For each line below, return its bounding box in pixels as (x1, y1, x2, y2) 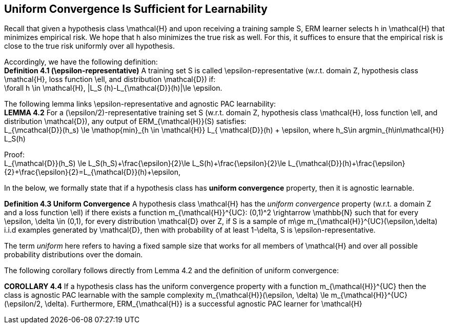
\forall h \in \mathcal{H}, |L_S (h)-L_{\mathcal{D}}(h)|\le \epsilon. (4, 84, 222, 93)
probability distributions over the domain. (4, 250, 143, 259)
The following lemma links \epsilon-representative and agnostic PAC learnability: (4, 99, 276, 109)
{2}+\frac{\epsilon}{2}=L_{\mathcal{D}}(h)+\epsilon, (4, 168, 181, 177)
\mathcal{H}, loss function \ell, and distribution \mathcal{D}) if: (4, 75, 216, 84)
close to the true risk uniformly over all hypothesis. (4, 42, 175, 51)
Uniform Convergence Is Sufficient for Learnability (4, 3, 268, 15)
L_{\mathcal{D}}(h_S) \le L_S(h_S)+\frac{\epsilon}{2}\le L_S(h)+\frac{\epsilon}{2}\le (4, 159, 286, 168)
